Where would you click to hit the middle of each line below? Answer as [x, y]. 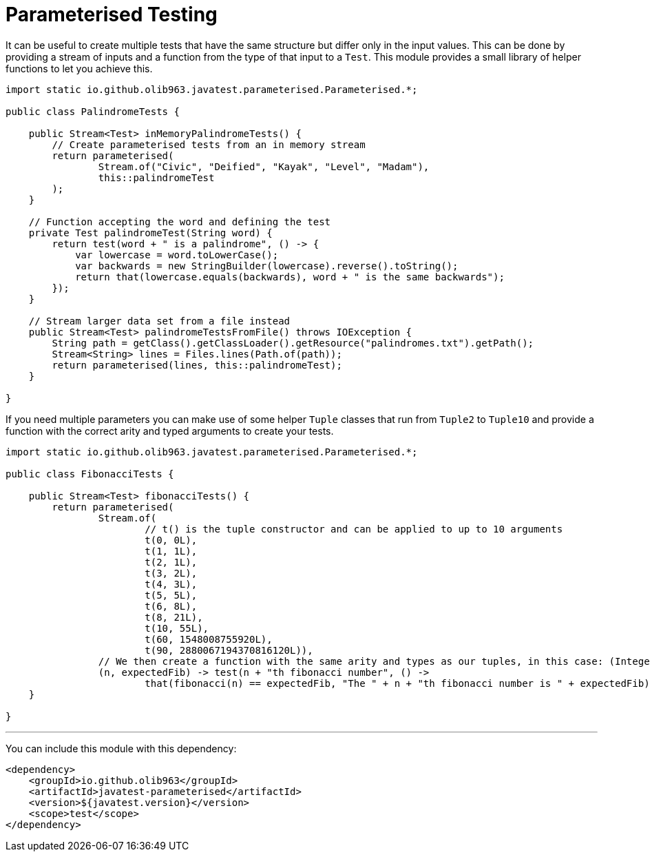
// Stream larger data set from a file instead [159, 321]
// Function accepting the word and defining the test [180, 221]
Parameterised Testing [112, 14]
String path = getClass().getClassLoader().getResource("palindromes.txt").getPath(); [293, 343]
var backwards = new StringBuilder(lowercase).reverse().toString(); [267, 266]
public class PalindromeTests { [93, 111]
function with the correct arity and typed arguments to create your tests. [170, 431]
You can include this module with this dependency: [121, 748]
